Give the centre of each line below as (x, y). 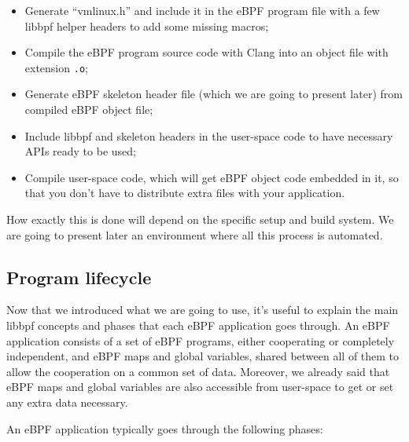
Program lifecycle (79, 277)
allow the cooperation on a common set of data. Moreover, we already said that (198, 371)
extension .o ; (56, 67)
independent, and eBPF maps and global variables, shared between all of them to (203, 356)
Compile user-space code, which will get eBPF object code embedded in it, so (212, 177)
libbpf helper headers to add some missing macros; (147, 26)
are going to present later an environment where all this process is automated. (195, 234)
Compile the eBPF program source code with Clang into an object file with (206, 52)
